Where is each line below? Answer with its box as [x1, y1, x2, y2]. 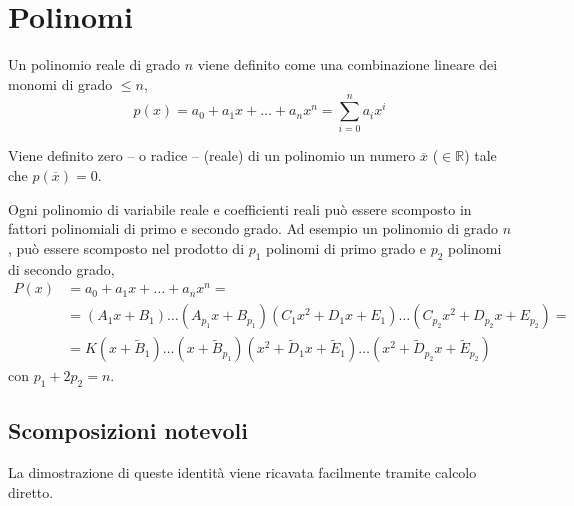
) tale [464, 145, 497, 166]
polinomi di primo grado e [266, 237, 427, 258]
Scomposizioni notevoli [8, 415, 248, 446]
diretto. [8, 481, 54, 502]
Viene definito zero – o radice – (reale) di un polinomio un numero [8, 145, 416, 166]
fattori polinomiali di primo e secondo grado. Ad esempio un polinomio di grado [8, 218, 498, 239]
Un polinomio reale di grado [8, 54, 180, 75]
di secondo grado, [8, 258, 115, 279]
